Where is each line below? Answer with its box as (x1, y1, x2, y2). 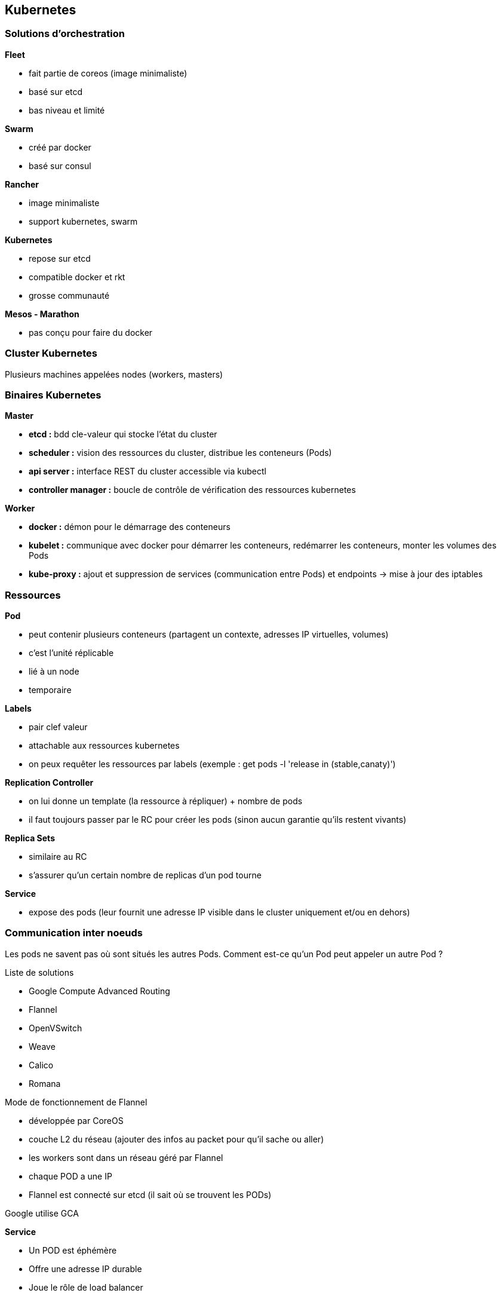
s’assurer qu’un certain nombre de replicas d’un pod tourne (29, 870, 262, 881)
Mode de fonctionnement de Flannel (5, 1096, 147, 1107)
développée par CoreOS (29, 1115, 124, 1126)
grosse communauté (29, 290, 110, 301)
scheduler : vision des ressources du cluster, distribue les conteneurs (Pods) (29, 448, 332, 458)
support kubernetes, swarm (29, 216, 138, 226)
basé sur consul (29, 160, 91, 171)
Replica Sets (5, 833, 55, 844)
